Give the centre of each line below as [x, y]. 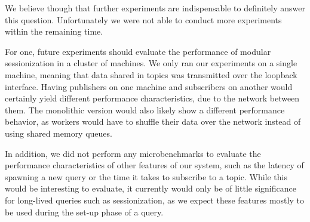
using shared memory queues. [59, 133]
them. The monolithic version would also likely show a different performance [145, 110]
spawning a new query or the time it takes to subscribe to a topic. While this [146, 176]
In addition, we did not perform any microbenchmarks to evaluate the [133, 153]
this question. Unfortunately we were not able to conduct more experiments [143, 19]
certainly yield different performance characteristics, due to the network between [152, 98]
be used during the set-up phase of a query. [84, 212]
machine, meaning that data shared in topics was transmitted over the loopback [151, 74]
